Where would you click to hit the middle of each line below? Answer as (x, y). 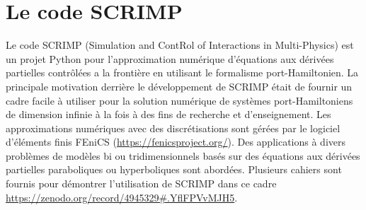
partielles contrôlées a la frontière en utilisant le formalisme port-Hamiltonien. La (182, 72)
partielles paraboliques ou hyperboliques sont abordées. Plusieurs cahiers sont (174, 169)
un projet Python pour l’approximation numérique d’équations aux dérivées (170, 58)
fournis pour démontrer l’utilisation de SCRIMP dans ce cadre (141, 183)
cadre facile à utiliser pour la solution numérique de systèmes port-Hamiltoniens (179, 100)
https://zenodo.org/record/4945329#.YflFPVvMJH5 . (122, 197)
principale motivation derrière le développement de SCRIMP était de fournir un (179, 86)
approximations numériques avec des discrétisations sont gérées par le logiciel (173, 128)
